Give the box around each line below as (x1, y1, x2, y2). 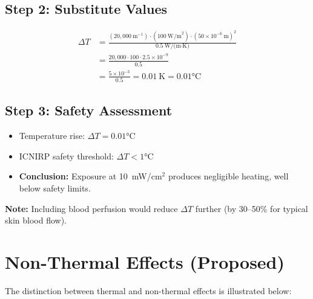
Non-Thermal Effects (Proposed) (5, 249, 285, 274)
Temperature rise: (19, 129, 85, 142)
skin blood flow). (5, 214, 67, 227)
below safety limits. (19, 182, 91, 195)
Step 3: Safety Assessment (5, 101, 173, 120)
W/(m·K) (164, 43, 189, 50)
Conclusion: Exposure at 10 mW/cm (19, 170, 162, 182)
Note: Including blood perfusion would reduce (5, 202, 178, 214)
